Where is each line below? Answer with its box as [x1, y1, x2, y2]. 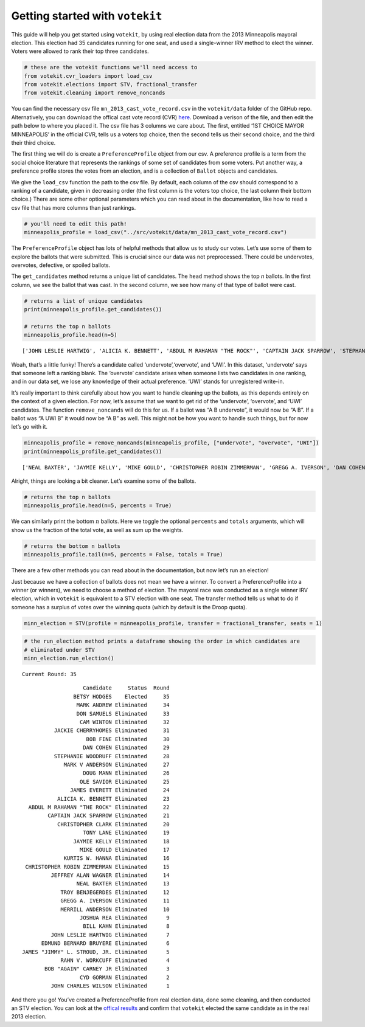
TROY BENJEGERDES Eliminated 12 [60, 888, 170, 896]
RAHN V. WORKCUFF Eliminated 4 [60, 956, 170, 964]
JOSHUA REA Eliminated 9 [79, 915, 170, 921]
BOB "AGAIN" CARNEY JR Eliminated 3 [44, 966, 170, 972]
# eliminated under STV [24, 646, 96, 653]
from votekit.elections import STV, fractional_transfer [24, 81, 198, 88]
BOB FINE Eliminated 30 [86, 736, 170, 742]
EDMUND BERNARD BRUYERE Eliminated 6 [41, 940, 170, 947]
